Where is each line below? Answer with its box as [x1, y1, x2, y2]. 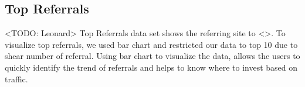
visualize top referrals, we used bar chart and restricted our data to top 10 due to [5, 38, 298, 50]
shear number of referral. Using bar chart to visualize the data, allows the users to [5, 50, 300, 62]
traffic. [5, 72, 28, 85]
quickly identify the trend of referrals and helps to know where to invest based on [5, 61, 298, 73]
